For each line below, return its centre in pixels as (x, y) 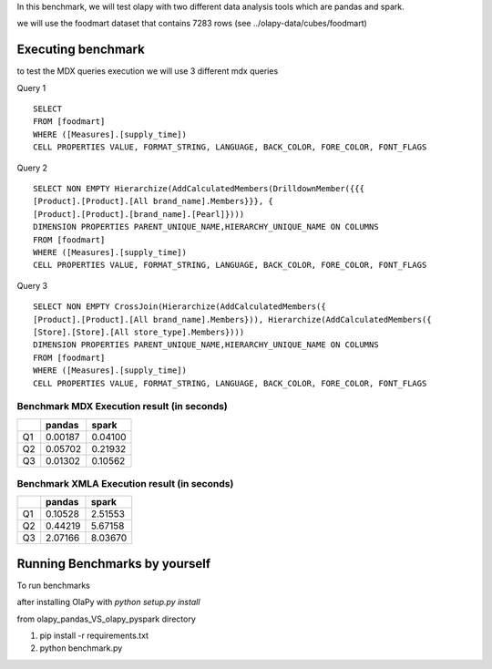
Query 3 (32, 285)
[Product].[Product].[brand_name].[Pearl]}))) (139, 214)
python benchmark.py (81, 648)
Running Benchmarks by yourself (114, 564)
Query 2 (32, 168)
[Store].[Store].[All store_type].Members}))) (139, 332)
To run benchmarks (54, 585)
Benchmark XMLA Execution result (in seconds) (125, 484)
